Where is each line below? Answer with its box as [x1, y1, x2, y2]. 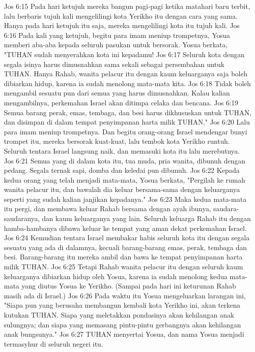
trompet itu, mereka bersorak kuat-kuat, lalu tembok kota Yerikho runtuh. [4, 136, 230, 146]
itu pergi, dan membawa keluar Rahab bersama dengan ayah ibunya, [4, 203, 211, 214]
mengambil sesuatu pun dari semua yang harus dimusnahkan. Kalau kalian [4, 88, 230, 98]
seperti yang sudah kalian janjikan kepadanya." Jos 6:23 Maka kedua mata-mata [4, 193, 247, 204]
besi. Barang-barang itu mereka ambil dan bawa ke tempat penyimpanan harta [4, 252, 243, 262]
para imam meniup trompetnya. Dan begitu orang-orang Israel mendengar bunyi [4, 126, 247, 136]
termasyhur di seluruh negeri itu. [4, 338, 103, 349]
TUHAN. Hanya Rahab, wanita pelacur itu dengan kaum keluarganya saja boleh [4, 68, 248, 79]
